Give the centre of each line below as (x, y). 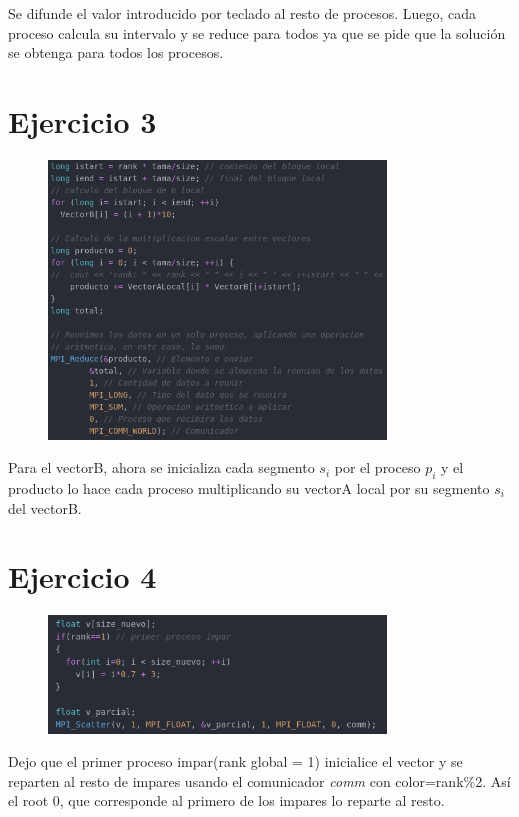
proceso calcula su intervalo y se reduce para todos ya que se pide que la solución (257, 32)
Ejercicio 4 (82, 576)
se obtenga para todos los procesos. (116, 52)
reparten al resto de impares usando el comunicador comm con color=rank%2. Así (259, 780)
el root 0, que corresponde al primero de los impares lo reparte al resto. (226, 800)
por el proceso (377, 467)
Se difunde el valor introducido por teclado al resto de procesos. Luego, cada (242, 13)
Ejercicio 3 (82, 120)
